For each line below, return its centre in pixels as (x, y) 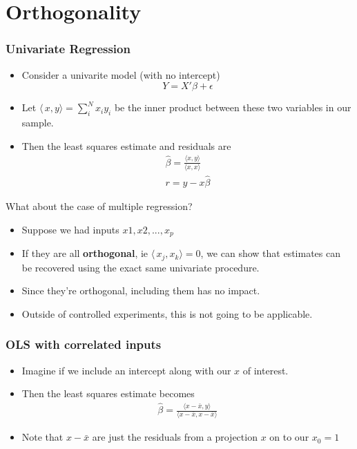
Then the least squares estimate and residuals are (126, 145)
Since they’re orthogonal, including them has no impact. (141, 290)
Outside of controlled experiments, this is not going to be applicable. (167, 313)
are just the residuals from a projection (175, 437)
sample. (38, 122)
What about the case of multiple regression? (99, 206)
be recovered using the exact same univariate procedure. (141, 267)
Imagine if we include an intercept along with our (126, 370)
